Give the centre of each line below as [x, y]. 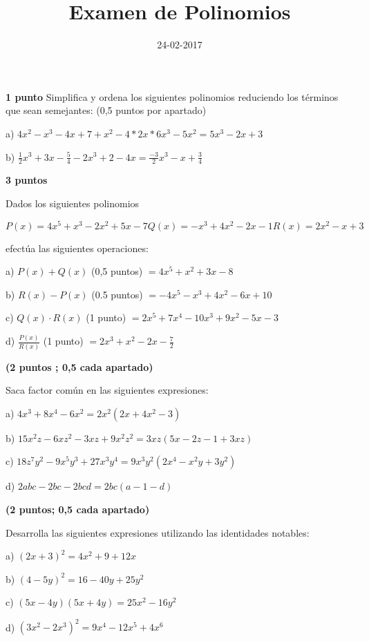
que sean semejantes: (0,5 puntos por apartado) [106, 110]
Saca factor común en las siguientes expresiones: [107, 390]
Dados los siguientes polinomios [73, 203]
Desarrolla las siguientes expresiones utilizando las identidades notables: [158, 532]
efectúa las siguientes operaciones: [77, 248]
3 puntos [27, 180]
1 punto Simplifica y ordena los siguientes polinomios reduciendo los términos [172, 96]
